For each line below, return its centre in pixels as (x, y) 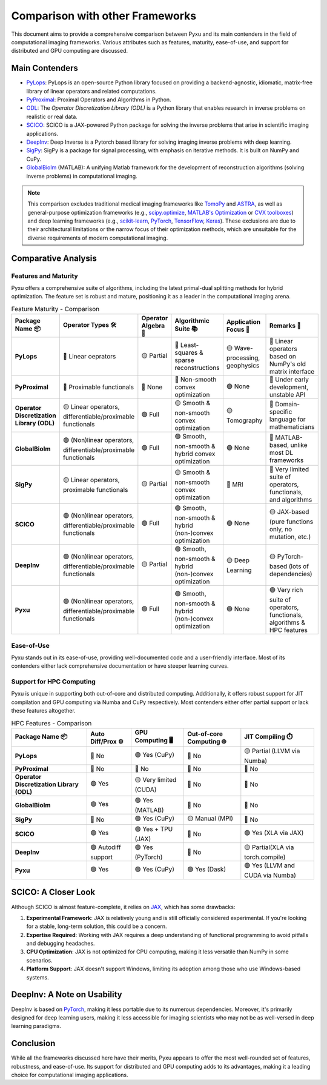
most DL (282, 452)
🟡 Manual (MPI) (210, 819)
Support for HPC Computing (54, 682)
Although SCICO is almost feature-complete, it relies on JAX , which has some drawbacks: (123, 907)
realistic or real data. (52, 116)
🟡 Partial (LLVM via (272, 751)
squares (186, 353)
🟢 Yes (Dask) (206, 869)
